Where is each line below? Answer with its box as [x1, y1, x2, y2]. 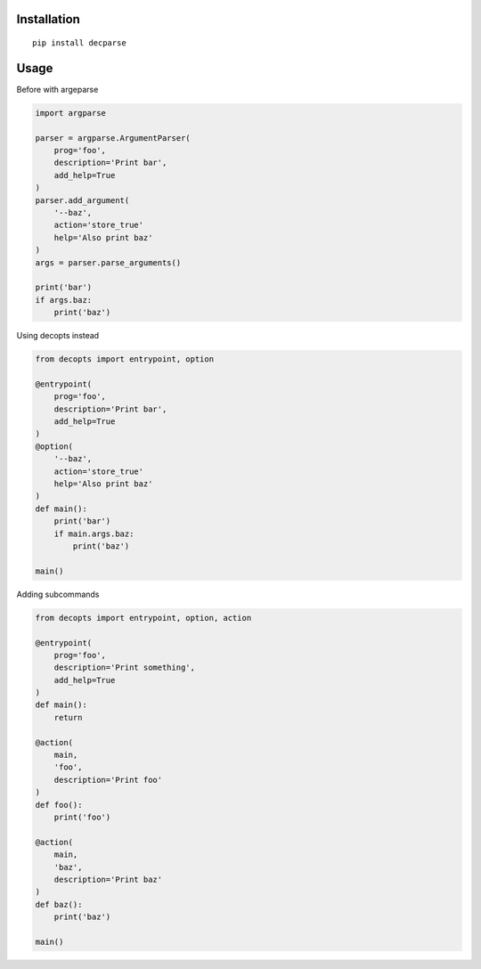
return [53, 712, 83, 722]
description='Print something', [53, 663, 196, 672]
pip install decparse [32, 38, 126, 48]
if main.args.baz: [53, 528, 135, 539]
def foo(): [35, 800, 83, 810]
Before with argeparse [16, 84, 99, 94]
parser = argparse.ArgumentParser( [35, 133, 191, 142]
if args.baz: [35, 295, 93, 305]
